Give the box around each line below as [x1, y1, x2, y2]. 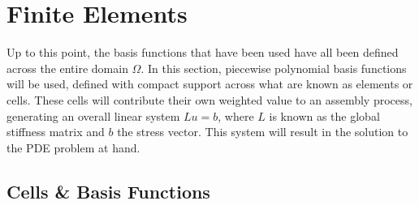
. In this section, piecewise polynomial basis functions [140, 59, 407, 76]
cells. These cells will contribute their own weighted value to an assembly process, [6, 91, 413, 108]
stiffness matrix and [6, 123, 105, 140]
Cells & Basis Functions [6, 178, 210, 203]
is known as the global [269, 107, 380, 124]
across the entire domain [6, 59, 128, 76]
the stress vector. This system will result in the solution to [117, 123, 408, 140]
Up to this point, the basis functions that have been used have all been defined [6, 44, 399, 61]
